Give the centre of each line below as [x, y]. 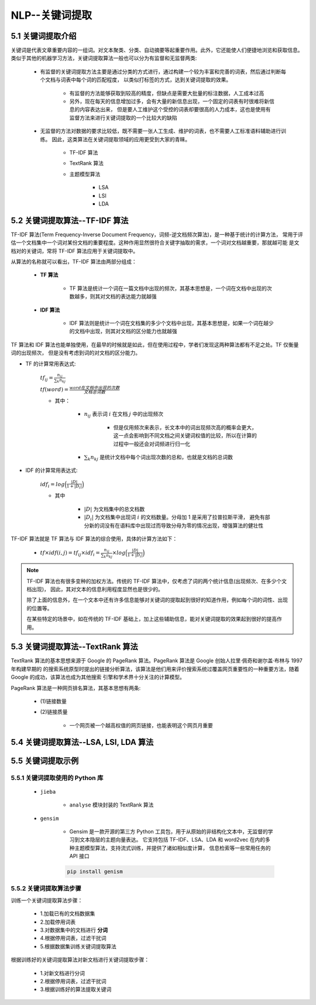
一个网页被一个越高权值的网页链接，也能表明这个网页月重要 [141, 725]
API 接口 [80, 856]
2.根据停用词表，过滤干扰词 [73, 981]
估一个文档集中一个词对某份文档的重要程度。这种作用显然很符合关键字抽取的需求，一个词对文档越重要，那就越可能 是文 [155, 242]
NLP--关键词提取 [51, 15]
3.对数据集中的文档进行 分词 [74, 930]
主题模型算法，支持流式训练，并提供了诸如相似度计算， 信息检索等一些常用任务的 [172, 848]
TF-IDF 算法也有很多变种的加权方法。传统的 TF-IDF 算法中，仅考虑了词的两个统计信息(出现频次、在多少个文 [157, 581]
